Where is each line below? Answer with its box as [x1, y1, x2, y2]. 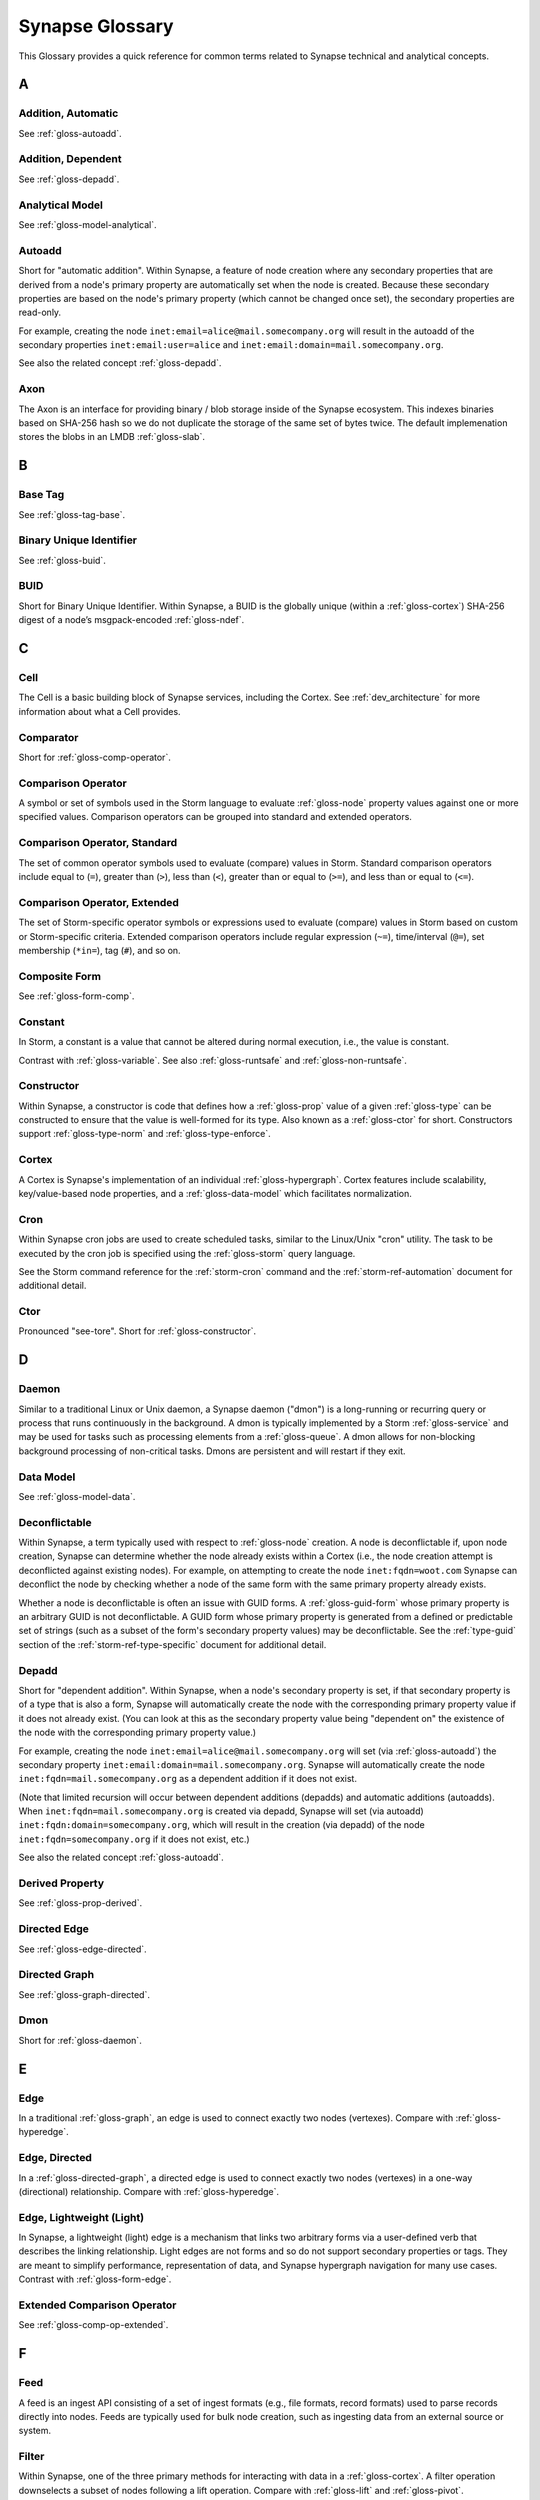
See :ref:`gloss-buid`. [18, 554, 107, 566]
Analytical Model [18, 198, 104, 212]
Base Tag [18, 488, 65, 502]
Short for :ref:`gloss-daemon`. [18, 2034, 142, 2046]
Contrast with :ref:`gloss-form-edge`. [18, 2273, 172, 2285]
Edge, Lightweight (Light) [18, 2210, 145, 2224]
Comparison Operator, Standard [18, 836, 178, 850]
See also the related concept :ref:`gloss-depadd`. [18, 357, 222, 369]
